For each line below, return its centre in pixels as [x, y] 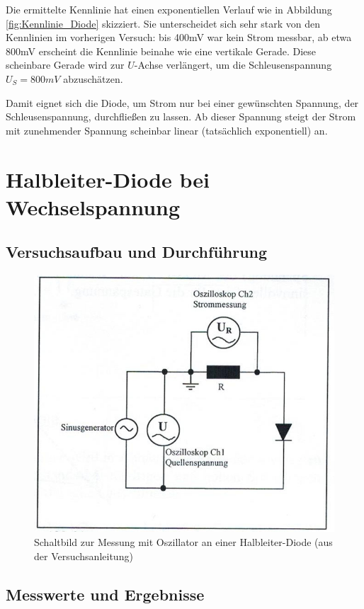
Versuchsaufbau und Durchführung [137, 252]
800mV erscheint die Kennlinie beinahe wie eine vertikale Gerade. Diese [161, 51]
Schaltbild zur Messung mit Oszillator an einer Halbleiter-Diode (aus [183, 541]
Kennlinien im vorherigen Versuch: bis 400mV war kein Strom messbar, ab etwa [179, 37]
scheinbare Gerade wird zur [65, 65]
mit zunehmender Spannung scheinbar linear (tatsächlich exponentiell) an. [167, 130]
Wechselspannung [93, 206]
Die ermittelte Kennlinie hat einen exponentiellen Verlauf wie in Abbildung [169, 9]
